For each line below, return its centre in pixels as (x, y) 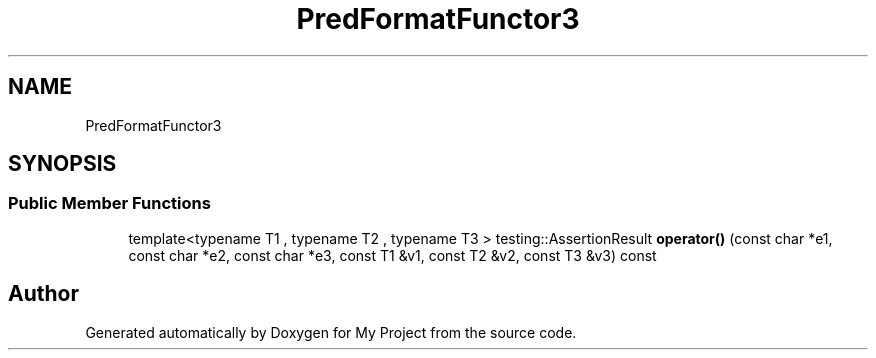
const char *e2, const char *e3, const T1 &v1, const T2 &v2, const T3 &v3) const (392, 255)
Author (43, 294)
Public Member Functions (109, 203)
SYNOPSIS (62, 164)
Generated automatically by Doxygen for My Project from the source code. (331, 332)
